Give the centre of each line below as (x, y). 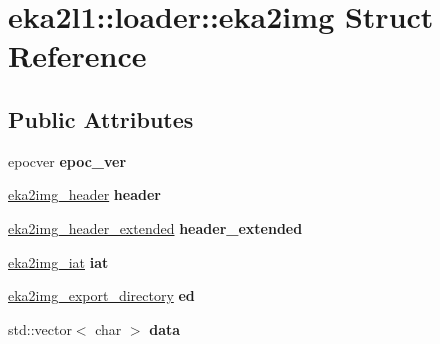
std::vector (40, 328)
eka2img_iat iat (58, 261)
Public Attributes (101, 118)
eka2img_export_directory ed (101, 295)
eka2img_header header (84, 194)
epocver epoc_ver (67, 160)
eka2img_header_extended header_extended (155, 227)
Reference (77, 55)
